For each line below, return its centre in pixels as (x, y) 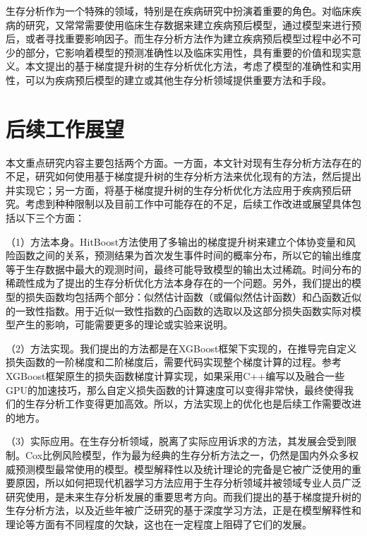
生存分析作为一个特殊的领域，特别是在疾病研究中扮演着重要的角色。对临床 (179, 11)
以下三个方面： (50, 218)
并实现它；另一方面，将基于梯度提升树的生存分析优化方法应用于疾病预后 (174, 190)
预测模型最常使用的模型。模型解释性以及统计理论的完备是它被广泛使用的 (183, 469)
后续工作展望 (65, 128)
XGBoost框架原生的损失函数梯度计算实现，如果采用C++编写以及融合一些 (175, 376)
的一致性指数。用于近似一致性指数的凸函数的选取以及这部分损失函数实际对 (179, 310)
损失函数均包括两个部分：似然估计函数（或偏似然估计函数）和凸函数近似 (193, 297)
